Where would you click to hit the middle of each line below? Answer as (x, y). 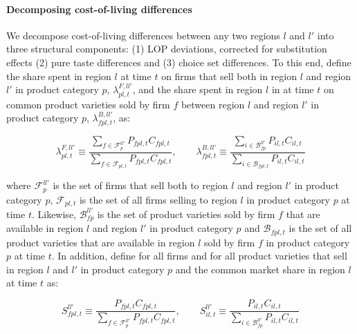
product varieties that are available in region (101, 242)
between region (213, 104)
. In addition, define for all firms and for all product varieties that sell (199, 256)
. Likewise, (54, 214)
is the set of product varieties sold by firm (186, 214)
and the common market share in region (260, 269)
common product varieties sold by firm (88, 104)
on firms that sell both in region (229, 76)
